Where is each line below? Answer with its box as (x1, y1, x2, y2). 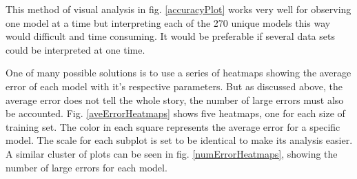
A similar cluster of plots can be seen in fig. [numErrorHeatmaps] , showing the (6, 146, 338, 160)
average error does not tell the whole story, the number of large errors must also (6, 92, 344, 107)
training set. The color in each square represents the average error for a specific (6, 119, 340, 134)
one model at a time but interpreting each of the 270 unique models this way (6, 15, 331, 30)
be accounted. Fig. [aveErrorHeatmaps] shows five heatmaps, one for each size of (6, 106, 345, 120)
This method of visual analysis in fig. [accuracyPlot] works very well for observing (6, 2, 351, 16)
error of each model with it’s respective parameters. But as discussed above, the (6, 78, 343, 93)
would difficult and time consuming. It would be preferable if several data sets (6, 29, 335, 43)
